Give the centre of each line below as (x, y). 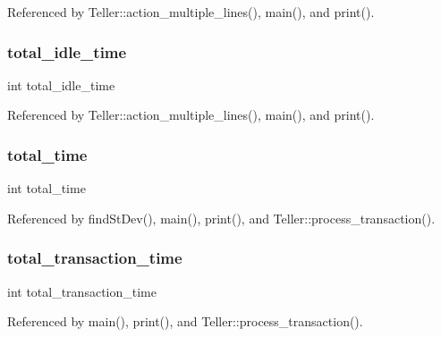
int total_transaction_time (82, 291)
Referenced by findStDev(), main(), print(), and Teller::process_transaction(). (221, 218)
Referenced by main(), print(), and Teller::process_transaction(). (185, 321)
